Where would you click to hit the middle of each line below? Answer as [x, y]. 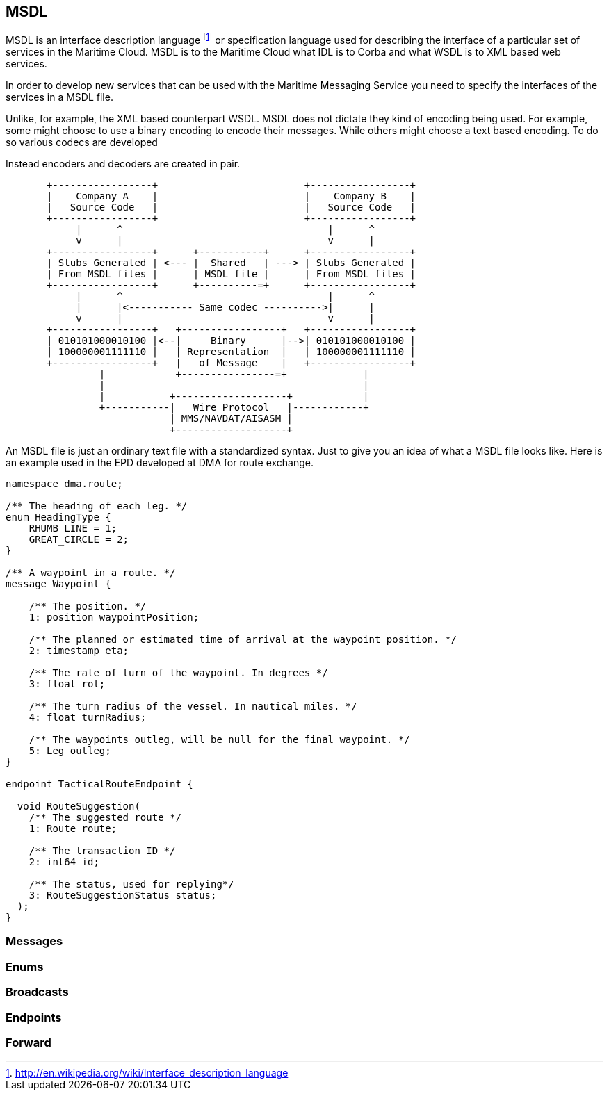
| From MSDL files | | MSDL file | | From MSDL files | [232, 274]
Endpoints [34, 1017]
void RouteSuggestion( [79, 807]
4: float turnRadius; [88, 718]
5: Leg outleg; [70, 751]
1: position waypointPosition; [114, 617]
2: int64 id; [64, 862]
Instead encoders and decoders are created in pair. [123, 164]
